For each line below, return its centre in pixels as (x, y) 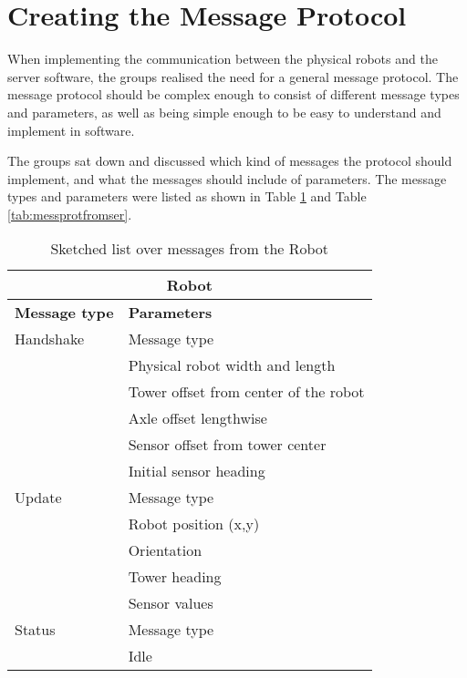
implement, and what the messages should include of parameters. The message (227, 178)
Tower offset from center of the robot (246, 392)
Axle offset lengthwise (197, 418)
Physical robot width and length (232, 365)
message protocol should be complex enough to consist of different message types (233, 94)
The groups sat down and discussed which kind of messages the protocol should (230, 161)
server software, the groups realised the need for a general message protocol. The (233, 76)
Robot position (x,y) (194, 524)
